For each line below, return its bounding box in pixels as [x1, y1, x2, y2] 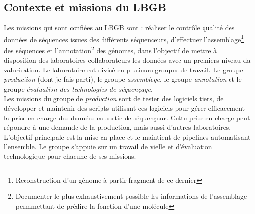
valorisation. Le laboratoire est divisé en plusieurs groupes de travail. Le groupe [4, 64, 243, 74]
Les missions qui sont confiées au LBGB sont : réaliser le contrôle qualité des [4, 23, 235, 33]
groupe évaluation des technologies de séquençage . [4, 84, 153, 94]
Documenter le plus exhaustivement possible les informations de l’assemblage [15, 191, 247, 201]
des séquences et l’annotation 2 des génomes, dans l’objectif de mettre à [4, 44, 217, 55]
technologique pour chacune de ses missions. [4, 151, 136, 161]
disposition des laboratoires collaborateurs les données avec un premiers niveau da [4, 55, 251, 65]
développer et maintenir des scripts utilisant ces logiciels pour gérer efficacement [4, 103, 245, 113]
